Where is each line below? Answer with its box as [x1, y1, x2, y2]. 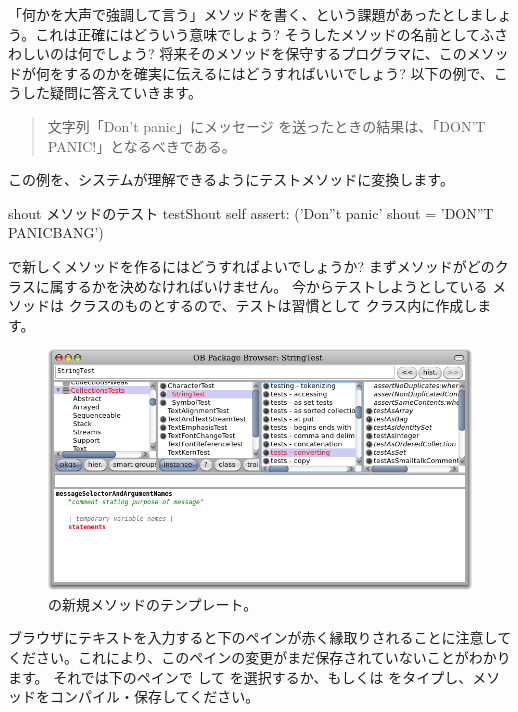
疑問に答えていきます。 [49, 82, 202, 103]
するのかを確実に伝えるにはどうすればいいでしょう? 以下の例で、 [63, 62, 494, 83]
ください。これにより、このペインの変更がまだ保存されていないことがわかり [8, 646, 511, 667]
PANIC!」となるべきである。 [47, 135, 236, 156]
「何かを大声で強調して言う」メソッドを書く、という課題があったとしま [8, 4, 484, 24]
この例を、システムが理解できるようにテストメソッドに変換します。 [8, 169, 454, 190]
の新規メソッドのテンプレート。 [48, 593, 258, 614]
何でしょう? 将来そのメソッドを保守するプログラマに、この [77, 43, 467, 64]
